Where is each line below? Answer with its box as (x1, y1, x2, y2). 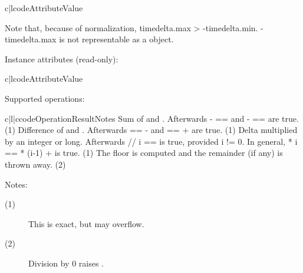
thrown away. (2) (5, 158, 66, 170)
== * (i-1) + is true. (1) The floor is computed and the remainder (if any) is (5, 147, 283, 159)
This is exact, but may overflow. (28, 217, 144, 229)
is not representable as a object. (59, 33, 174, 45)
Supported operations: (5, 92, 85, 104)
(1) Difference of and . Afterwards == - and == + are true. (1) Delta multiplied (5, 124, 298, 136)
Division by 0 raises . (28, 257, 104, 269)
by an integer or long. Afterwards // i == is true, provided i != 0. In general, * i (5, 135, 298, 147)
